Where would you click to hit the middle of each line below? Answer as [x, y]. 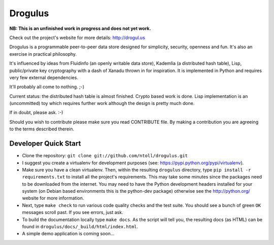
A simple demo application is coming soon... [68, 234]
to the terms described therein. [42, 129]
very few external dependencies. [44, 77]
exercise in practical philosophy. [43, 54]
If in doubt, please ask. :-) [36, 113]
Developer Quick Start [45, 144]
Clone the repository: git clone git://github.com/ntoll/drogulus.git [105, 156]
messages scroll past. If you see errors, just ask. [73, 213]
